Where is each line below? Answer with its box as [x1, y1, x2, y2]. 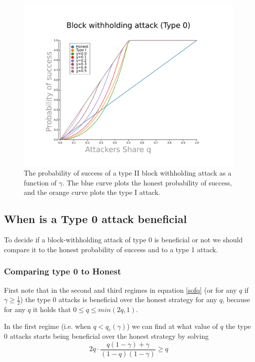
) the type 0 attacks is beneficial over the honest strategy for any [20, 294, 217, 305]
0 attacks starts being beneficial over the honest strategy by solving [4, 331, 209, 341]
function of [24, 177, 57, 187]
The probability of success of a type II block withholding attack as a [24, 168, 232, 178]
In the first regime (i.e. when [4, 320, 91, 331]
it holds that [33, 304, 71, 314]
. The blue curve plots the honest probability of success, [62, 177, 232, 187]
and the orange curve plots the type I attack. [24, 187, 160, 197]
